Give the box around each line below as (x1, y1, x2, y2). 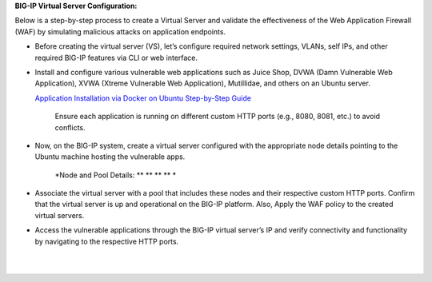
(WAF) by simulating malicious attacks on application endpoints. (14, 26, 226, 36)
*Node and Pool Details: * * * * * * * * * (54, 170, 177, 180)
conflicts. (54, 122, 86, 132)
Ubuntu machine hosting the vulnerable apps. (34, 152, 186, 161)
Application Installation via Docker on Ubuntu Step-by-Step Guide (34, 93, 252, 103)
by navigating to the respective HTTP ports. (34, 236, 179, 246)
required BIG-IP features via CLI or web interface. (34, 53, 198, 62)
